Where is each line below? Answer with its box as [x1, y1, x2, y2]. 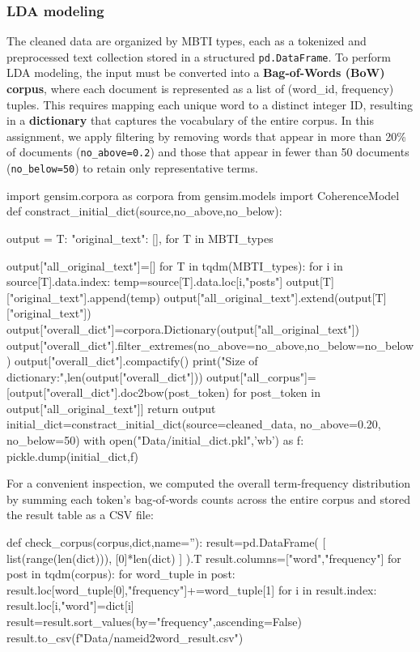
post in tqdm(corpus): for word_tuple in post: [6, 565, 235, 582]
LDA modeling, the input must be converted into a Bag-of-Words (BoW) [6, 64, 385, 81]
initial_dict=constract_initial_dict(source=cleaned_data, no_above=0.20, [6, 415, 381, 433]
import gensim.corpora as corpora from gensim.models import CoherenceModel [6, 186, 400, 203]
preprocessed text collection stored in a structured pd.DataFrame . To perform [6, 48, 391, 65]
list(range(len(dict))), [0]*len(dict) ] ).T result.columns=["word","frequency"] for [6, 549, 401, 566]
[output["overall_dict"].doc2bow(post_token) [6, 384, 230, 401]
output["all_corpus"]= [206, 368, 316, 385]
